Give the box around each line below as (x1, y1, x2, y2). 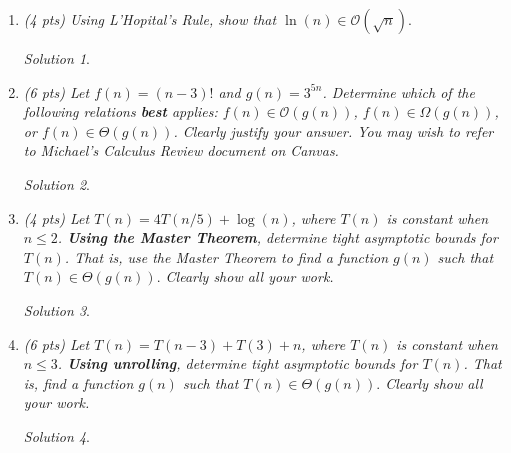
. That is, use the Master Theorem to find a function (64, 246, 389, 267)
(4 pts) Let (23, 207, 90, 228)
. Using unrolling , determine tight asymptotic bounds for (57, 353, 418, 374)
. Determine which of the (322, 81, 475, 102)
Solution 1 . (23, 48, 90, 68)
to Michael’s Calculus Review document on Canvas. (23, 140, 339, 161)
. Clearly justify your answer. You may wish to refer (173, 120, 494, 141)
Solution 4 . (23, 425, 90, 446)
